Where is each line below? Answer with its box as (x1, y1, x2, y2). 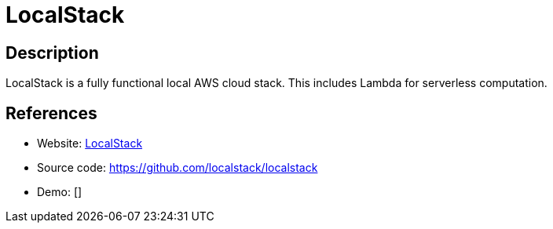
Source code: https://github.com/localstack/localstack (37, 161, 318, 175)
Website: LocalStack (37, 136, 143, 151)
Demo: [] (37, 185, 82, 199)
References (5, 103, 97, 123)
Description (5, 42, 99, 63)
